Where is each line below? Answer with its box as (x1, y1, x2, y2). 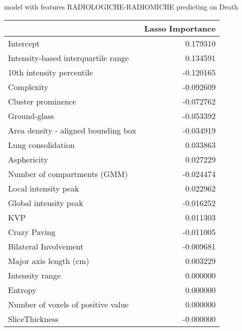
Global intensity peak (8, 196, 84, 208)
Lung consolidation (8, 138, 75, 150)
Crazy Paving (8, 225, 56, 237)
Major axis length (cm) (8, 254, 89, 266)
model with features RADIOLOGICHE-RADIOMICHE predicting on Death (4, 1, 238, 11)
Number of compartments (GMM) (8, 167, 128, 179)
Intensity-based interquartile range (8, 51, 129, 63)
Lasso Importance (144, 22, 216, 34)
